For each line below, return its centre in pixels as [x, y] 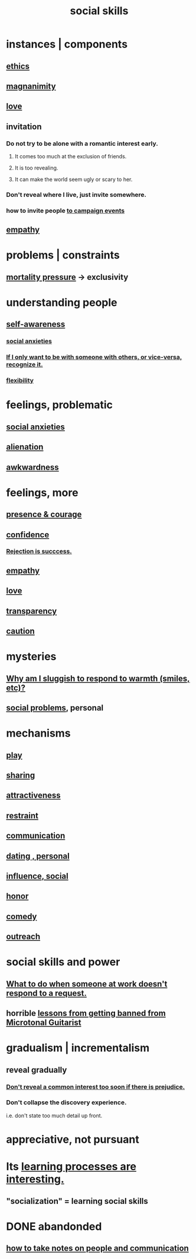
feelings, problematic [60, 405]
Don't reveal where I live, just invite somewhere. [76, 195]
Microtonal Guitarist [44, 1023]
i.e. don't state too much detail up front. [54, 1115]
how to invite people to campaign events [66, 211]
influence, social [37, 876]
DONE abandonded [54, 1226]
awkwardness [32, 467]
